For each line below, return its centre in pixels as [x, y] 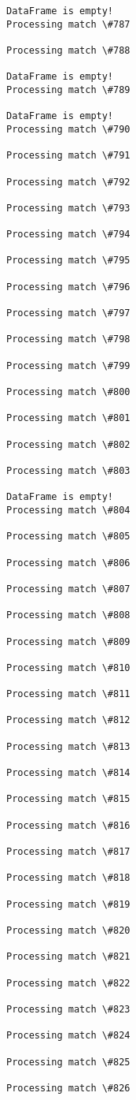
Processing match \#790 [68, 129]
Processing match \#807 [68, 589]
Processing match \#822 [68, 983]
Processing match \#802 [68, 444]
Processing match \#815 [68, 799]
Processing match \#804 [68, 510]
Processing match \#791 [68, 156]
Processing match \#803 [68, 470]
